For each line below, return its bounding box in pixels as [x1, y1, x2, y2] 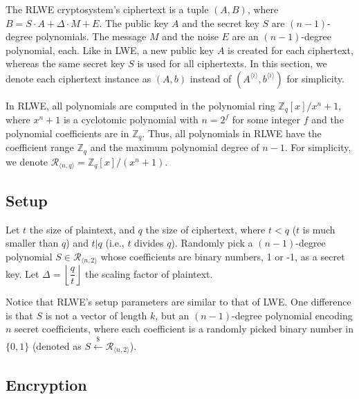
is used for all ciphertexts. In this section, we [137, 56, 327, 71]
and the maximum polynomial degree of [90, 140, 259, 154]
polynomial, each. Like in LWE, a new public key [6, 42, 214, 57]
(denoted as [32, 338, 82, 353]
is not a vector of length [45, 308, 147, 322]
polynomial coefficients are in [6, 126, 129, 141]
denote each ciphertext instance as [6, 71, 151, 85]
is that [6, 308, 33, 322]
